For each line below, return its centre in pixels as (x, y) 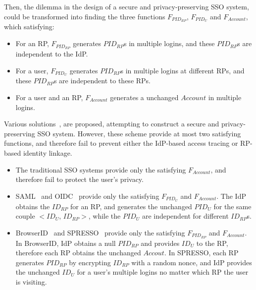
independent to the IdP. (52, 53)
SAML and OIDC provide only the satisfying (87, 196)
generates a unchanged (144, 97)
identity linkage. (48, 152)
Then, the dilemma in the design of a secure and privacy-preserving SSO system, (127, 6)
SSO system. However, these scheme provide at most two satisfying (139, 133)
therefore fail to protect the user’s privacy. (79, 179)
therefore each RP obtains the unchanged (78, 253)
